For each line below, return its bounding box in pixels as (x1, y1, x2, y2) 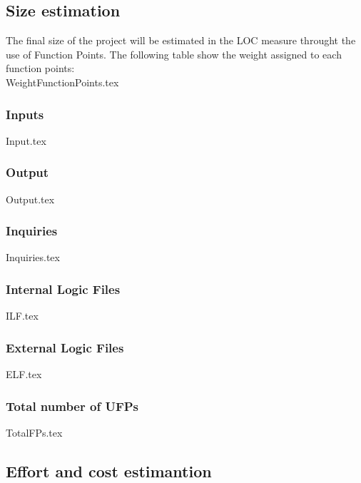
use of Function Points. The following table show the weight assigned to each (6, 46, 342, 61)
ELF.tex (6, 367, 42, 382)
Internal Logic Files (6, 280, 121, 298)
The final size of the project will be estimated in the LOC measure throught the (6, 33, 356, 48)
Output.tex (6, 191, 55, 206)
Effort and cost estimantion (6, 459, 212, 482)
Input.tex (6, 133, 46, 148)
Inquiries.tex (6, 250, 60, 265)
